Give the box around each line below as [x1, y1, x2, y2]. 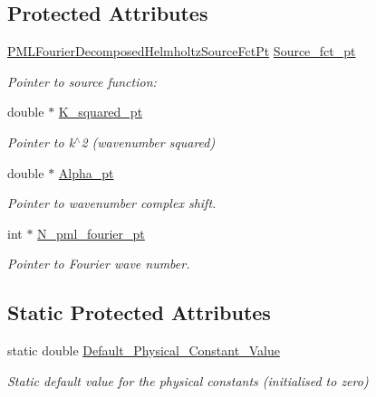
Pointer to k [7, 132, 75, 151]
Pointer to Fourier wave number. [7, 254, 190, 273]
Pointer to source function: [7, 71, 157, 90]
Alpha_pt [58, 163, 114, 182]
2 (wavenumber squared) [81, 132, 216, 151]
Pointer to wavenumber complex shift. [7, 194, 217, 213]
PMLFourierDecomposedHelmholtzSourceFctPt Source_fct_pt [7, 42, 356, 61]
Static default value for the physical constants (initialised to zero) [7, 371, 369, 390]
